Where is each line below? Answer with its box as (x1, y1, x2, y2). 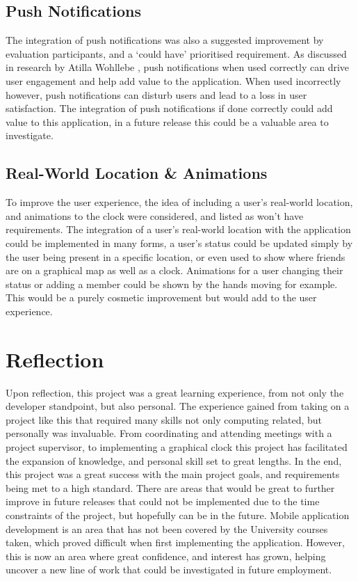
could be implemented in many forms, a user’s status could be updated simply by (6, 235, 353, 250)
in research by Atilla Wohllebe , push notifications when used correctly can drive (6, 60, 350, 74)
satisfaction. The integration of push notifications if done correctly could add (6, 101, 333, 116)
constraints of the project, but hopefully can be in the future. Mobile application (6, 507, 350, 522)
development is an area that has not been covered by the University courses (6, 521, 328, 536)
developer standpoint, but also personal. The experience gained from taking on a (6, 399, 350, 413)
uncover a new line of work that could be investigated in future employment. (6, 562, 332, 577)
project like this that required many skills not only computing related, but (6, 412, 323, 427)
